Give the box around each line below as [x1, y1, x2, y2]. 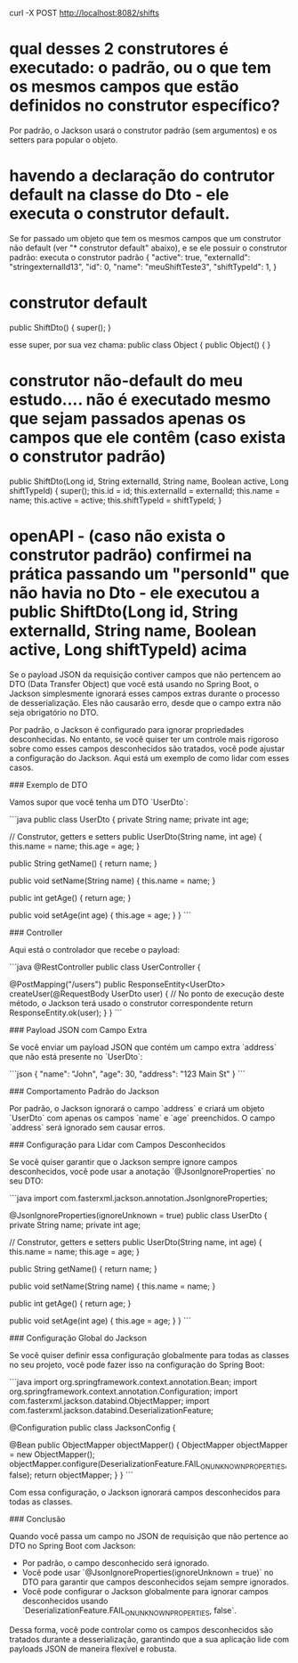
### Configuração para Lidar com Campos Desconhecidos [9, 1139, 226, 1150]
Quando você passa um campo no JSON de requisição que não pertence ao [9, 1531, 289, 1542]
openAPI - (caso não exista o [9, 526, 226, 546]
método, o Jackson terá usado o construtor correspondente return [9, 997, 254, 1008]
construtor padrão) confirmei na [9, 545, 252, 565]
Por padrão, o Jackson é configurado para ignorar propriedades [9, 724, 245, 734]
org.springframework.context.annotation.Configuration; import [9, 1386, 238, 1397]
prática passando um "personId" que [9, 563, 290, 584]
